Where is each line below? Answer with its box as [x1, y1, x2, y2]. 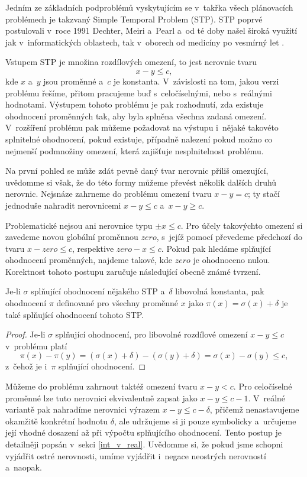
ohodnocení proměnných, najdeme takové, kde [5, 254, 173, 266]
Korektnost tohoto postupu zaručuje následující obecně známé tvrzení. [5, 265, 261, 277]
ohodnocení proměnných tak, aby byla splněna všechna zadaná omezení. [5, 109, 267, 122]
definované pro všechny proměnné [56, 297, 179, 309]
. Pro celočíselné [233, 380, 292, 392]
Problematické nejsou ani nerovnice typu [5, 219, 153, 231]
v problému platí [5, 339, 67, 352]
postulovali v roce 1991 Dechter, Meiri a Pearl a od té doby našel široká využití [5, 24, 298, 37]
